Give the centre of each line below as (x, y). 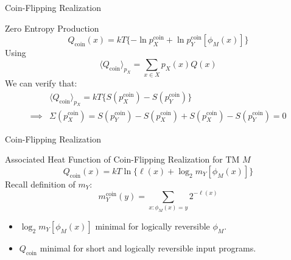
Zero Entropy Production (52, 28)
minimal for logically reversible (153, 226)
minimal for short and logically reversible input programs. (148, 248)
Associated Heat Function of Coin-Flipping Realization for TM (122, 159)
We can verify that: (41, 83)
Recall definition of (40, 184)
